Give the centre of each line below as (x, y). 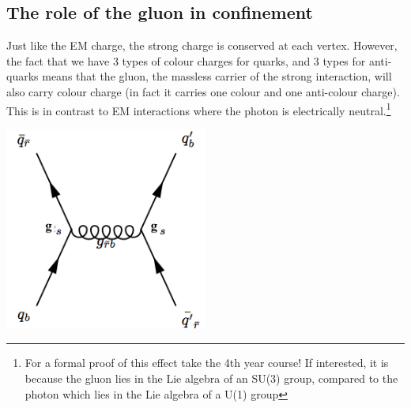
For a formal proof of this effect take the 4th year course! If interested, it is (207, 363)
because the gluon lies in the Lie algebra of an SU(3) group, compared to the (211, 378)
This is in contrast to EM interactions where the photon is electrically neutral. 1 (199, 109)
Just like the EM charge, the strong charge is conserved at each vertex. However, (202, 45)
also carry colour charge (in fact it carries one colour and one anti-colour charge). (203, 91)
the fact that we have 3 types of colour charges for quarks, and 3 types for (186, 60)
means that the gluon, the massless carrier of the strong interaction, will (217, 76)
